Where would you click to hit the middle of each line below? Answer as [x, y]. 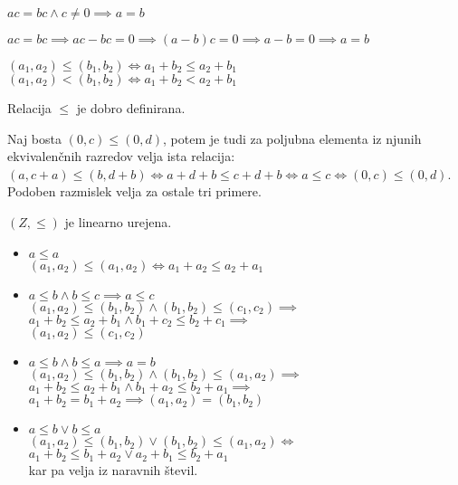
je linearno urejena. [118, 221]
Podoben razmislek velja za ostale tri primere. [134, 191]
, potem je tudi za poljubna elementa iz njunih [292, 138]
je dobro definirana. [131, 108]
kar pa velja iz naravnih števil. [113, 469]
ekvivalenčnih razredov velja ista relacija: [121, 156]
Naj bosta [34, 138]
